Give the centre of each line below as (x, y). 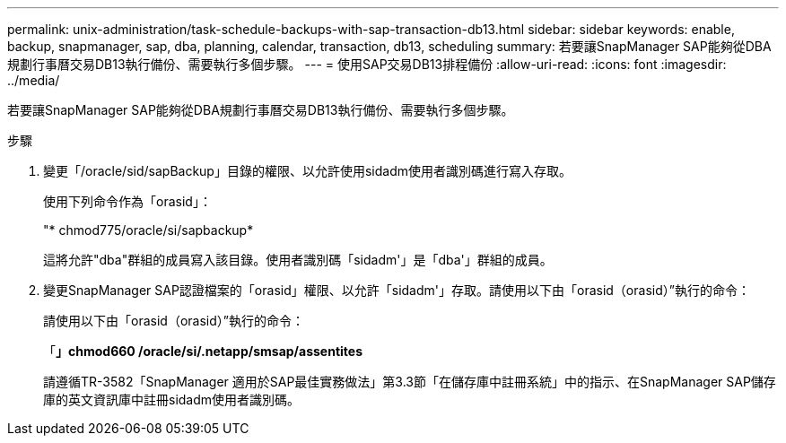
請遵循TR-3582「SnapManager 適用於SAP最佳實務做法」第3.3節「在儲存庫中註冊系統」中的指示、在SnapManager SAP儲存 (410, 382)
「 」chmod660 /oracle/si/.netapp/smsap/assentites (203, 351)
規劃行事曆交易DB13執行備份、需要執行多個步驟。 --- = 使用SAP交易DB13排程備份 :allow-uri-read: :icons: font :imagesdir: (367, 64)
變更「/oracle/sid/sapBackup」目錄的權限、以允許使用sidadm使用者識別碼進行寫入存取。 (307, 171)
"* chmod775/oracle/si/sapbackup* (148, 230)
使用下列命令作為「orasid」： (127, 201)
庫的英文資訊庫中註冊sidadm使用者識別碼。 (172, 400)
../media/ (34, 80)
